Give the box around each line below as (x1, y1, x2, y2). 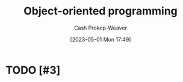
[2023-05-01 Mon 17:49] (70, 36, 131, 43)
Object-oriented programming (23, 4, 178, 18)
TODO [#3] (5, 63, 61, 77)
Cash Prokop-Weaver (73, 24, 128, 31)
